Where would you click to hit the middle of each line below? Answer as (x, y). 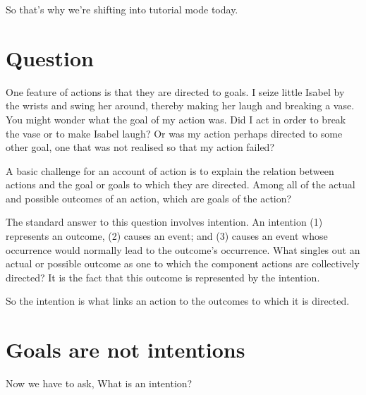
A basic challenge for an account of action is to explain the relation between (170, 170)
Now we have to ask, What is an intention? (99, 383)
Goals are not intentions (126, 350)
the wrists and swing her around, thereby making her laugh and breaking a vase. (180, 105)
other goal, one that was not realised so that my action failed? (140, 147)
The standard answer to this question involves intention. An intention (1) (164, 222)
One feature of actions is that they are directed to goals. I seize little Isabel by (175, 91)
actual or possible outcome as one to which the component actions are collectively (183, 263)
